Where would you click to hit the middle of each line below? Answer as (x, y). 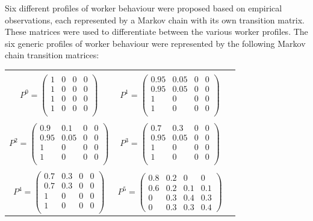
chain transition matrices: (52, 55)
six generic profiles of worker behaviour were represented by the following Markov (155, 43)
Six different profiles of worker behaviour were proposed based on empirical (144, 8)
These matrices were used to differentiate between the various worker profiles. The (156, 32)
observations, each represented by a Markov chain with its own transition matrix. (155, 20)
